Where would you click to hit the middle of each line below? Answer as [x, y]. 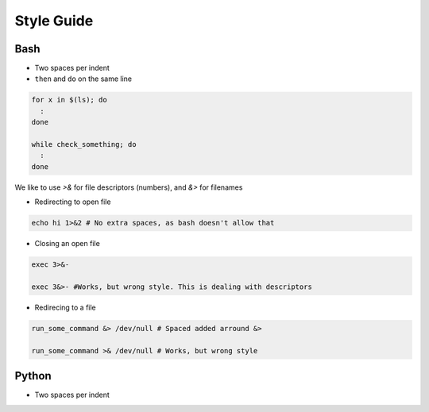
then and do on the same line [83, 79]
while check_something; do [84, 144]
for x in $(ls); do [69, 100]
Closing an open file [68, 244]
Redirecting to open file [73, 202]
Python [33, 376]
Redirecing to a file [66, 307]
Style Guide [54, 21]
